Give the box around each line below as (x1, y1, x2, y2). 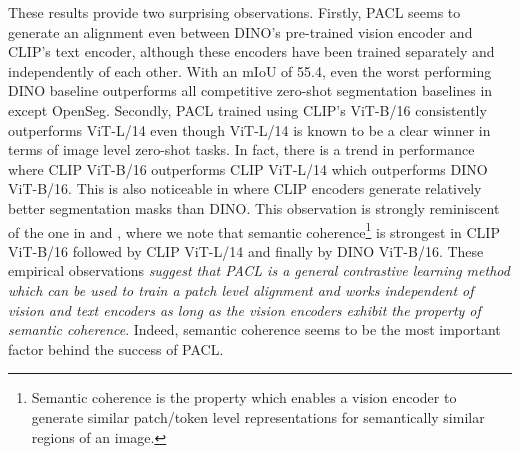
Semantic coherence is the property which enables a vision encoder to (31, 387, 457, 408)
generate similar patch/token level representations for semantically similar (31, 406, 485, 427)
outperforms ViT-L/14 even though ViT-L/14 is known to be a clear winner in (8, 119, 491, 140)
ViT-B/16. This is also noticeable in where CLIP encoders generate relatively (8, 178, 482, 199)
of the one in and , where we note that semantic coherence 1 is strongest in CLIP (8, 218, 500, 242)
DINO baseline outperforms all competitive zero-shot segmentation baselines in (8, 80, 493, 101)
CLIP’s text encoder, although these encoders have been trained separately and (8, 41, 495, 62)
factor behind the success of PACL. (8, 338, 224, 359)
